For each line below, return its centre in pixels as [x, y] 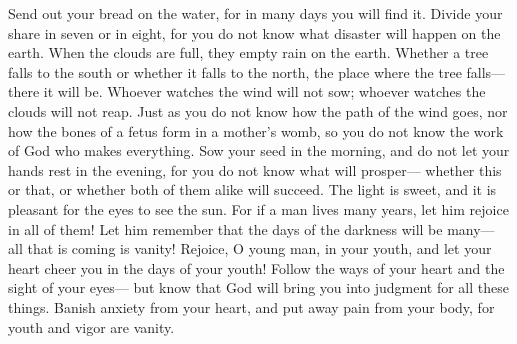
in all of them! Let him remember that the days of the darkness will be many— [251, 228]
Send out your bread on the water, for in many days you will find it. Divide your [255, 13]
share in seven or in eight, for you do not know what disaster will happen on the [254, 32]
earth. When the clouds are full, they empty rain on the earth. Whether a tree [248, 52]
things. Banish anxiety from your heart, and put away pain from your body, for [251, 306]
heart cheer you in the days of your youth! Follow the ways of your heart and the [256, 267]
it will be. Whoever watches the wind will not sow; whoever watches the [264, 91]
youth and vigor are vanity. [91, 326]
